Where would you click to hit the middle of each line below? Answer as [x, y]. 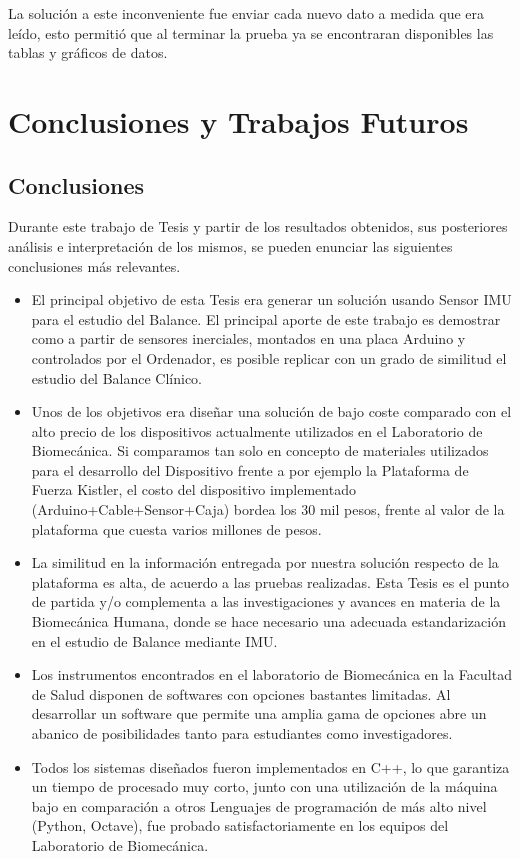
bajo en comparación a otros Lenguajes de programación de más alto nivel [259, 805]
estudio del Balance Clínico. [117, 377]
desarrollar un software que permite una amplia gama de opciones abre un [259, 713]
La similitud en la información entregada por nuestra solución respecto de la [265, 562]
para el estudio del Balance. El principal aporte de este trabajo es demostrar [266, 318]
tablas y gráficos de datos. [88, 52]
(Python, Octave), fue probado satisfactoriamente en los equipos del [240, 825]
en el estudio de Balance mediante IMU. [154, 640]
